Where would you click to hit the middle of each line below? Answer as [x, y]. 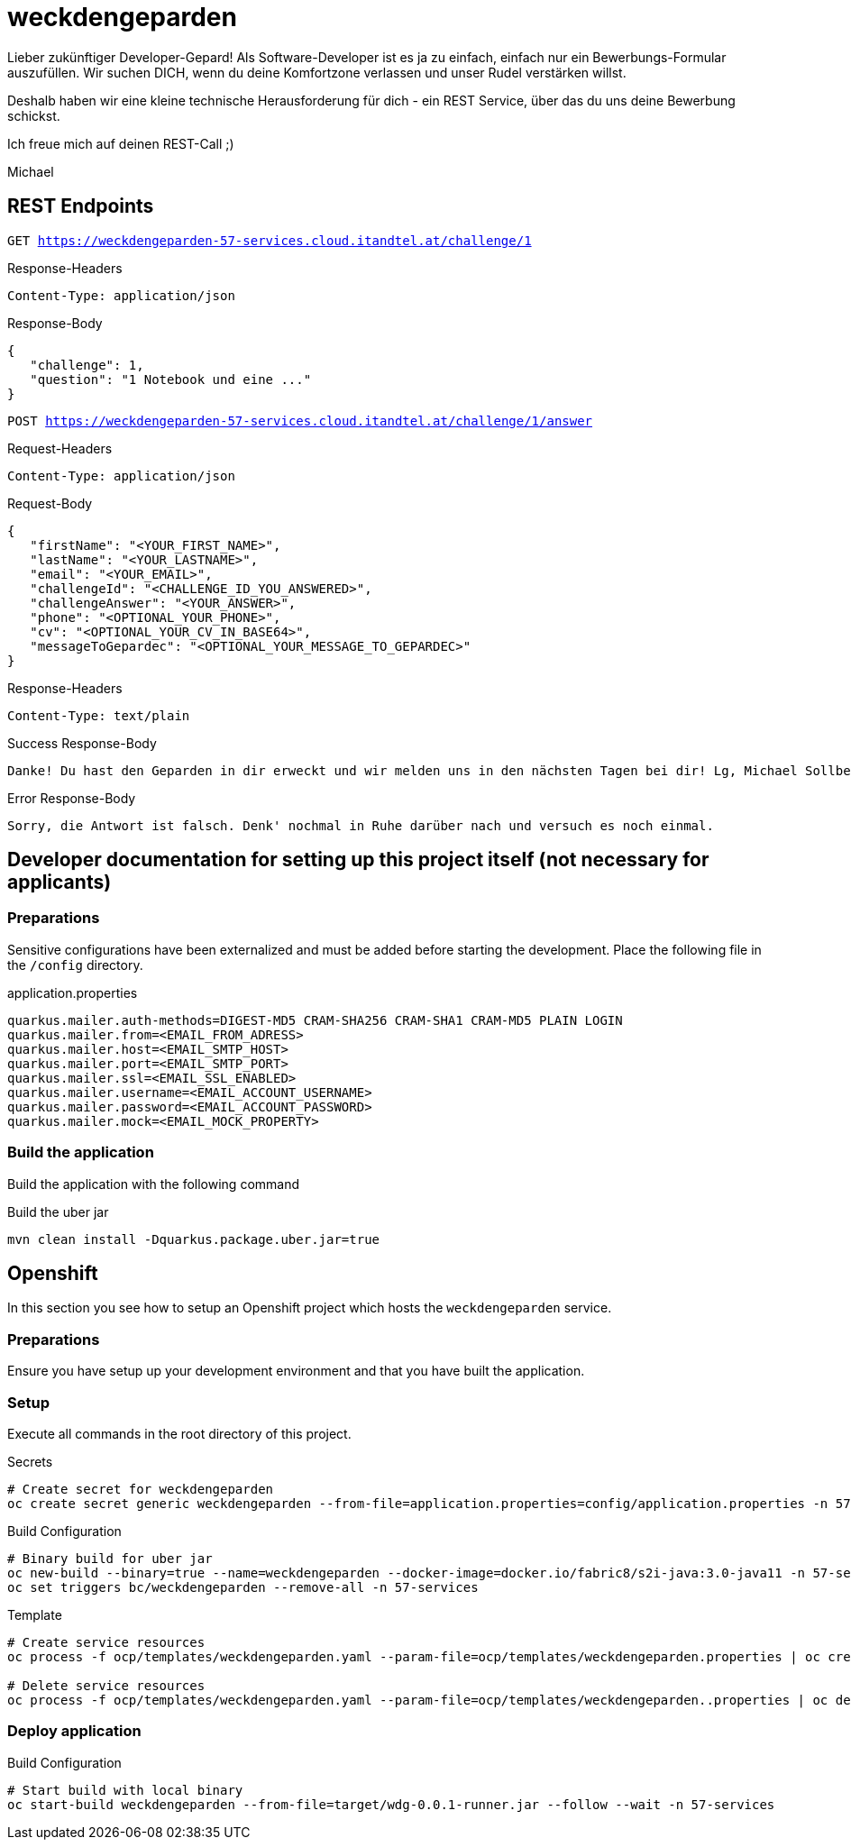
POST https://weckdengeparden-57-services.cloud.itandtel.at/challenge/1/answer [300, 421]
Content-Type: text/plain [99, 715]
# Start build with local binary [125, 1790]
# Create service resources [106, 1642]
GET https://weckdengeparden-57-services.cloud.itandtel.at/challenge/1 [270, 240]
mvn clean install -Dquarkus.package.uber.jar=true [194, 1239]
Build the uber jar [58, 1212]
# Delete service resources [106, 1685]
